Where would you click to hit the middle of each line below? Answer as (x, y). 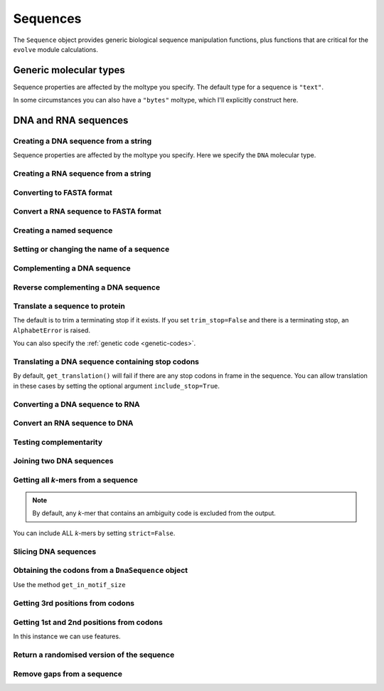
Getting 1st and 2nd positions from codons (88, 622)
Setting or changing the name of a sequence (91, 249)
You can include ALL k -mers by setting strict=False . (94, 533)
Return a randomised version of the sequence (94, 655)
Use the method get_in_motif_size (69, 585)
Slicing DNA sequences (55, 552)
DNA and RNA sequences (71, 121)
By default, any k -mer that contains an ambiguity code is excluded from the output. (154, 513)
